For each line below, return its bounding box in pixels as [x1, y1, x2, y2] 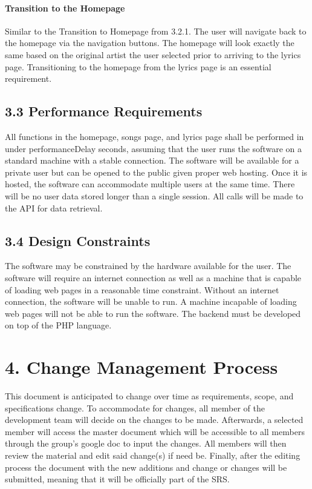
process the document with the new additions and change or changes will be [5, 461, 287, 473]
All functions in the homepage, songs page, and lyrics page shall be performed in [5, 130, 304, 142]
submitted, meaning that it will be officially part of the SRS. [5, 473, 230, 485]
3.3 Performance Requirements [5, 102, 203, 121]
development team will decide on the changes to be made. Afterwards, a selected [5, 413, 304, 426]
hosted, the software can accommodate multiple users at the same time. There [5, 178, 295, 190]
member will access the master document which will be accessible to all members [5, 425, 305, 437]
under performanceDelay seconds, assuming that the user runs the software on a [5, 142, 302, 155]
